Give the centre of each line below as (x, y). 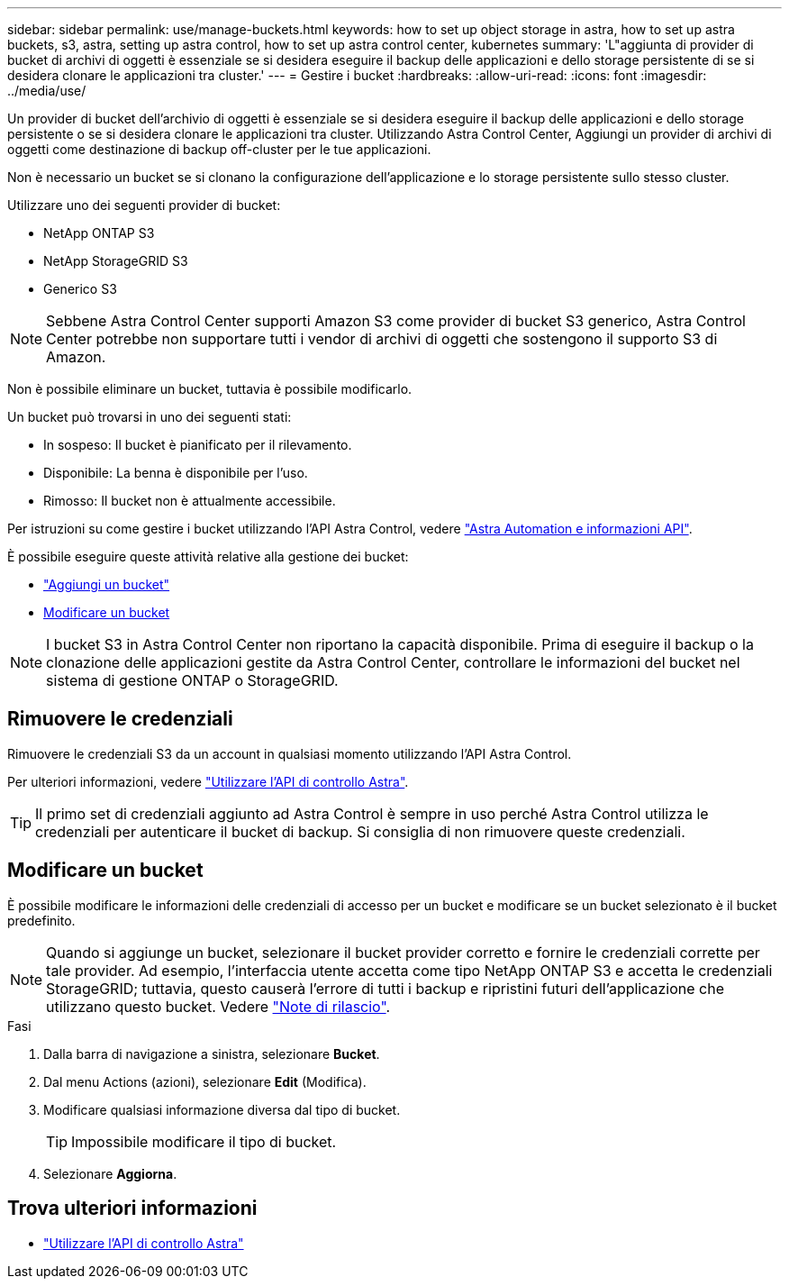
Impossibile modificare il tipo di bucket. (204, 1141)
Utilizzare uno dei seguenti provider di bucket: (144, 205)
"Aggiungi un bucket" (107, 584)
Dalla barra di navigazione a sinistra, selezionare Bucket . (212, 1053)
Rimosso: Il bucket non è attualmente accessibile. (190, 501)
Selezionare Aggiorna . (110, 1173)
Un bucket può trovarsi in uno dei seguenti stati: (150, 417)
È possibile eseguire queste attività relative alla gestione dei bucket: (208, 556)
